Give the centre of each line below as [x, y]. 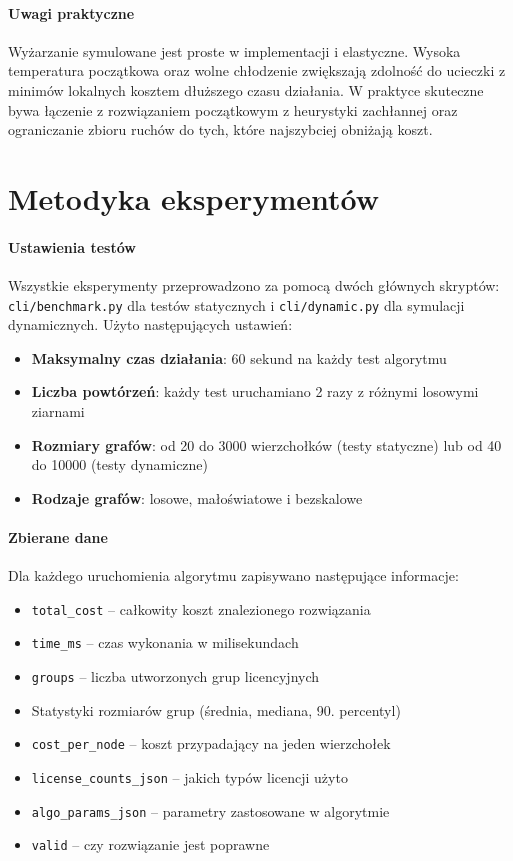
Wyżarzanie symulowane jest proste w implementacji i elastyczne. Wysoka [234, 50]
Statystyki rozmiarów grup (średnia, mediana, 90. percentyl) [216, 709]
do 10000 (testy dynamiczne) [120, 464]
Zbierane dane [58, 536]
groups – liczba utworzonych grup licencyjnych [175, 676]
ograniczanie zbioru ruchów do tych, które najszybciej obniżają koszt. [220, 129]
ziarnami [58, 410]
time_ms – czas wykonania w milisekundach [165, 642]
